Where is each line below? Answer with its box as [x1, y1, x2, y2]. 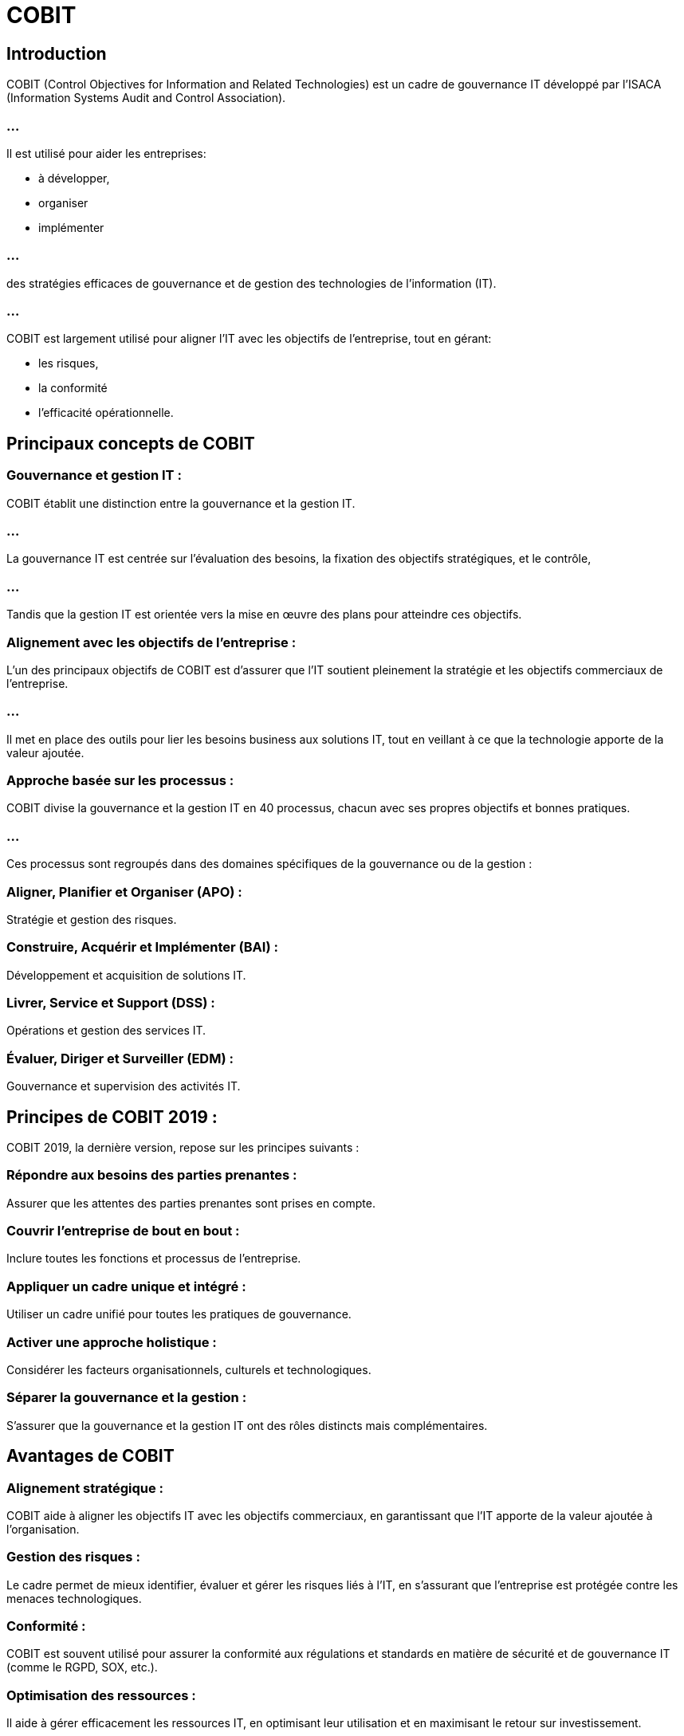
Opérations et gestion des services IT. [6, 1023, 206, 1038]
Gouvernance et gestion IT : [6, 467, 182, 484]
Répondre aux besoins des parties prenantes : [6, 1167, 297, 1184]
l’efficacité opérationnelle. [38, 406, 174, 420]
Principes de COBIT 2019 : [6, 1106, 218, 1127]
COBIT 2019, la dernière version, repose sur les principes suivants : [6, 1140, 360, 1154]
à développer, [38, 171, 110, 185]
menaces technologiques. [6, 1591, 142, 1605]
